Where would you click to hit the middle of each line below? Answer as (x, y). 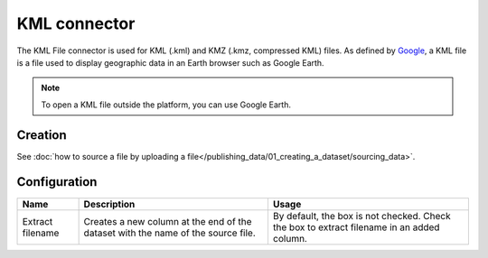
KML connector (76, 23)
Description (109, 204)
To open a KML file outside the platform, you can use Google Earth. (166, 105)
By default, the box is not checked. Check (361, 216)
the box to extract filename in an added (356, 227)
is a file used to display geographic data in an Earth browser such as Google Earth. (170, 62)
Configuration (57, 182)
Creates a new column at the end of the (168, 221)
